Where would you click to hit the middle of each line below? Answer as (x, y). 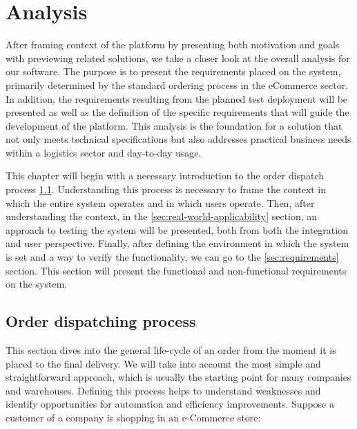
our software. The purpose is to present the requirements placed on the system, (173, 71)
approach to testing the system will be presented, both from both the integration (177, 229)
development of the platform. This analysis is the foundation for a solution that (174, 125)
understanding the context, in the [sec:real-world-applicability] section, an (162, 216)
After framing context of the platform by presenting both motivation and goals (173, 44)
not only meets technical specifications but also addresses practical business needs (178, 139)
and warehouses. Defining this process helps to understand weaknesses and (163, 390)
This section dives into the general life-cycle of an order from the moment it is (171, 350)
